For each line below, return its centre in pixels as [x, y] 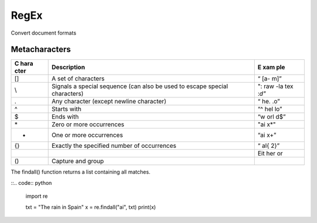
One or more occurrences [87, 135]
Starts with [66, 109]
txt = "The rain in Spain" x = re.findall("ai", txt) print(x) [91, 207]
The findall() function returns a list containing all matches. [81, 172]
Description [68, 67]
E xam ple [271, 67]
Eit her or [270, 154]
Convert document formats [43, 33]
